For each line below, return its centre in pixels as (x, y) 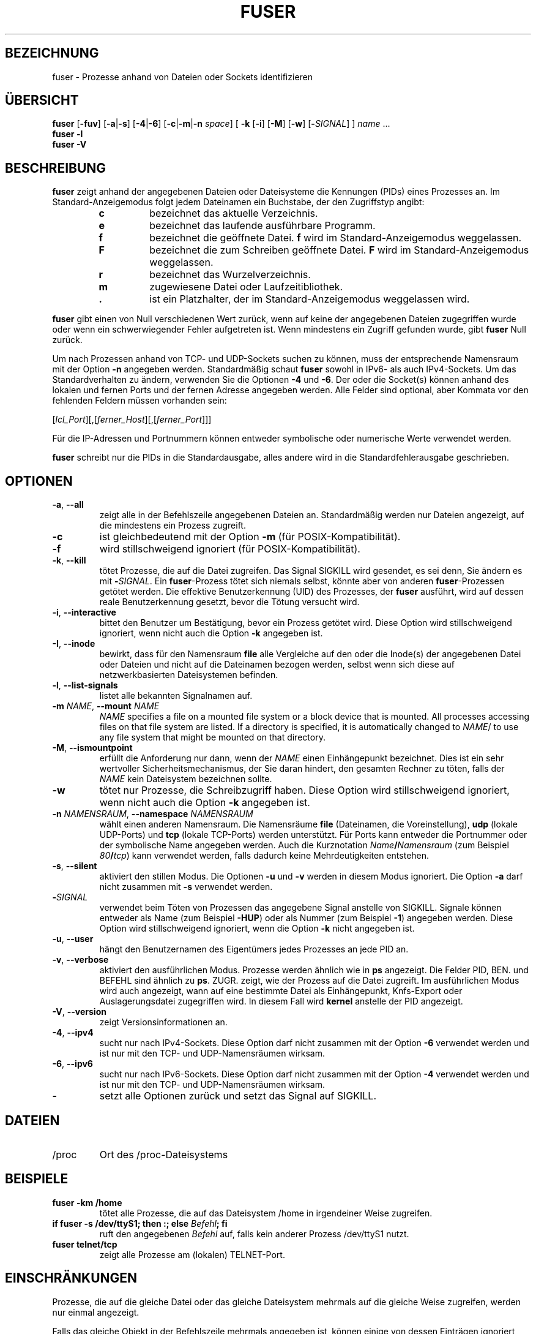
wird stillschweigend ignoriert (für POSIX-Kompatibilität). (230, 549)
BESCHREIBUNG (56, 168)
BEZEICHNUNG (52, 53)
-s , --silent (75, 866)
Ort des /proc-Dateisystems (164, 1154)
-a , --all (68, 505)
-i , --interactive (84, 612)
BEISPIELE (37, 1179)
